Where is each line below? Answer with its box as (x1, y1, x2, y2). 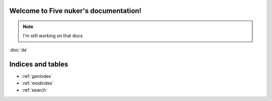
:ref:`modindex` (22, 80, 54, 86)
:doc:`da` (9, 47, 28, 53)
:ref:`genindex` (22, 73, 53, 79)
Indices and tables (9, 60, 69, 68)
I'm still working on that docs (23, 33, 83, 39)
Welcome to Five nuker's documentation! (9, 7, 142, 15)
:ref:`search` (22, 87, 48, 93)
